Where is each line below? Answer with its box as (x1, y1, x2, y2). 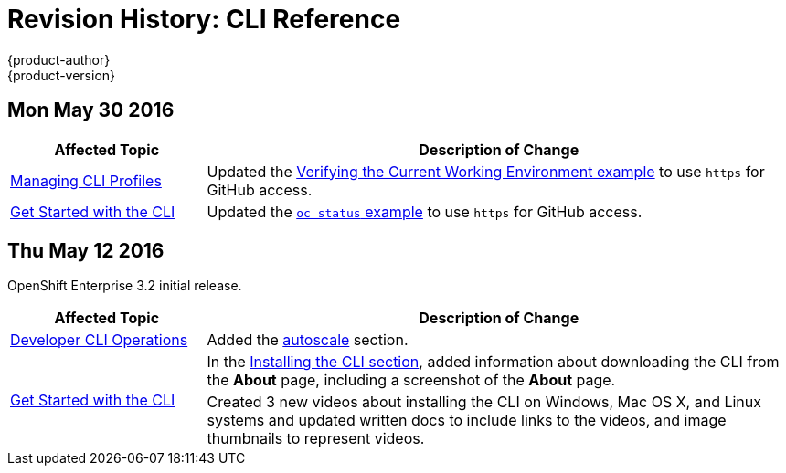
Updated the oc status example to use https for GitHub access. (207, 202, 643, 221)
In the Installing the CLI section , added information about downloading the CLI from (207, 352, 780, 372)
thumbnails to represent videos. (207, 429, 425, 448)
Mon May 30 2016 (7, 99, 175, 122)
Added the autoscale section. (207, 331, 409, 350)
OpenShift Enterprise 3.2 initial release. (7, 278, 242, 294)
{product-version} (7, 67, 116, 83)
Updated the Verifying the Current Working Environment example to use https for (207, 162, 765, 181)
